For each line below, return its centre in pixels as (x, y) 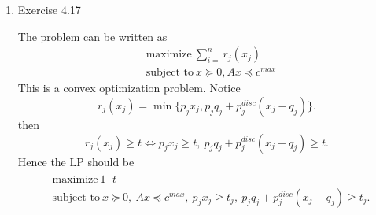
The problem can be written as (92, 36)
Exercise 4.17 (49, 9)
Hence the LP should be (76, 161)
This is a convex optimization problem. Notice (129, 88)
